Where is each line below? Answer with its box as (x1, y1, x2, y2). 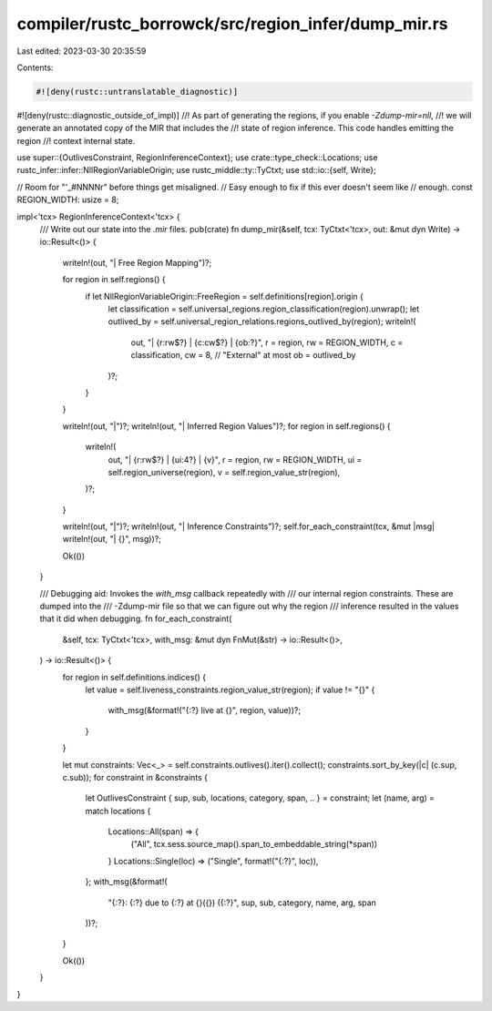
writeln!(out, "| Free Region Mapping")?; (62, 257, 212, 268)
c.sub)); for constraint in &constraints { (62, 771, 209, 782)
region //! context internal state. (16, 135, 136, 146)
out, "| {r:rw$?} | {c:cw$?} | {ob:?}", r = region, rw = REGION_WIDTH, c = (130, 337, 404, 348)
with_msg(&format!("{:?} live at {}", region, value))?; (108, 705, 301, 716)
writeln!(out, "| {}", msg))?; (62, 534, 161, 545)
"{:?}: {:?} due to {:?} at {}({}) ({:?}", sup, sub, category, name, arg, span (108, 897, 377, 908)
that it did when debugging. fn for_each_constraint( (39, 613, 232, 624)
